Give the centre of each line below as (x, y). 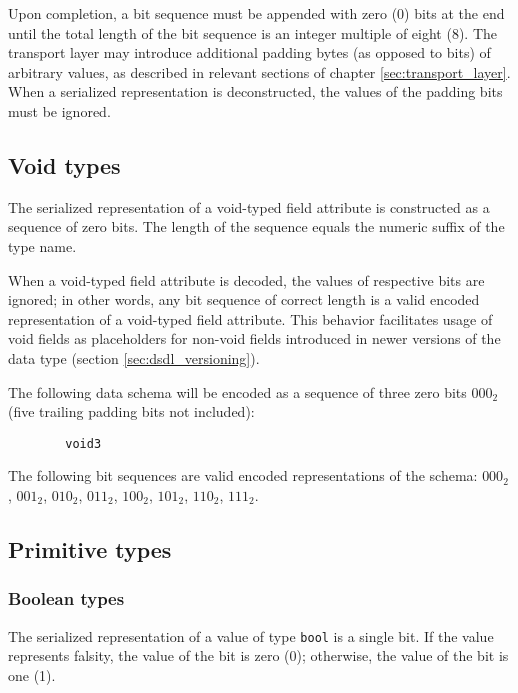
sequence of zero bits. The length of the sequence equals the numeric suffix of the (256, 226)
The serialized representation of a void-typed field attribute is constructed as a (249, 206)
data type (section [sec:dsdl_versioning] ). (134, 357)
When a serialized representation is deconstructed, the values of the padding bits (255, 91)
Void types (64, 164)
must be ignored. (59, 110)
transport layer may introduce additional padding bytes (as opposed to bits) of (249, 52)
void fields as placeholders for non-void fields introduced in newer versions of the (254, 338)
